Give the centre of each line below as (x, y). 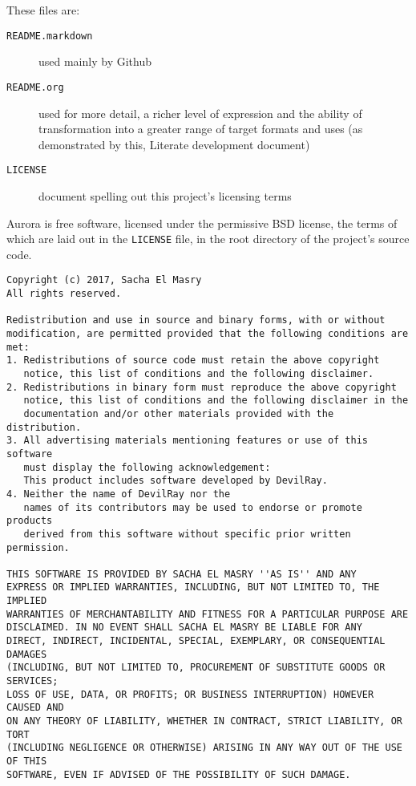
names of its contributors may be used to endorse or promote (193, 507)
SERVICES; (32, 681)
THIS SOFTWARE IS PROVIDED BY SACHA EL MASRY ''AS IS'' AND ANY (182, 574)
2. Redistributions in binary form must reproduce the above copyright (202, 387)
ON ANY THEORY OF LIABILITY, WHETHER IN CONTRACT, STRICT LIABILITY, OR (204, 721)
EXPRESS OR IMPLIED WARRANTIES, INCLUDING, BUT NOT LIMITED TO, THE (193, 587)
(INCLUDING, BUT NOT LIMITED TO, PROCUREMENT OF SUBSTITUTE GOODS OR (196, 668)
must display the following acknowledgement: (147, 467)
